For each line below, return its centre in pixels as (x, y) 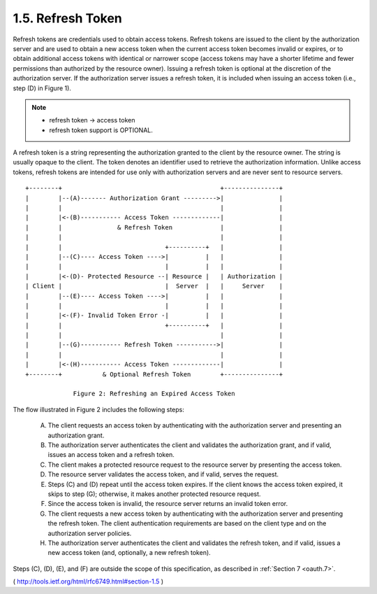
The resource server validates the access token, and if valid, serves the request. (163, 474)
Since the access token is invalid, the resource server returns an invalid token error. (168, 504)
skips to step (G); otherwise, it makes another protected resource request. (154, 494)
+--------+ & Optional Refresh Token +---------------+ (154, 374)
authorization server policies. (90, 533)
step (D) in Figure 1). (42, 88)
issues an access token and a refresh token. (111, 455)
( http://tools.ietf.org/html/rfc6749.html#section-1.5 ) (88, 581)
